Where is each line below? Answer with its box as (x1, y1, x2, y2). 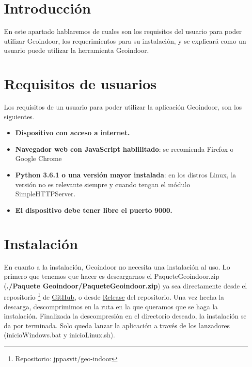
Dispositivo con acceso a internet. (15, 128, 130, 138)
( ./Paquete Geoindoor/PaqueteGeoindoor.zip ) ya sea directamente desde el (4, 280, 247, 290)
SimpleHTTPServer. (15, 189, 76, 199)
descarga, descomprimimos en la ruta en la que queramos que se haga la (4, 301, 218, 311)
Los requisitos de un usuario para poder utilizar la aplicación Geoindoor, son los (4, 102, 242, 112)
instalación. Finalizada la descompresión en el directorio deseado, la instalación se (4, 311, 247, 321)
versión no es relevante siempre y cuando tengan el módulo (15, 179, 190, 189)
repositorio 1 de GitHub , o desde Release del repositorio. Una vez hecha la (4, 290, 224, 302)
